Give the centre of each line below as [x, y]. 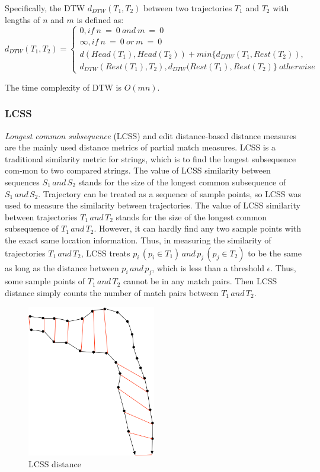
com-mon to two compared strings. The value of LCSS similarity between [138, 170]
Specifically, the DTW [45, 8]
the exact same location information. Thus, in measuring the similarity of [138, 240]
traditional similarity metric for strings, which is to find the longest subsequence [151, 158]
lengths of [23, 19]
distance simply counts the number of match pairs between [112, 292]
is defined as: [100, 19]
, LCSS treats [105, 253]
